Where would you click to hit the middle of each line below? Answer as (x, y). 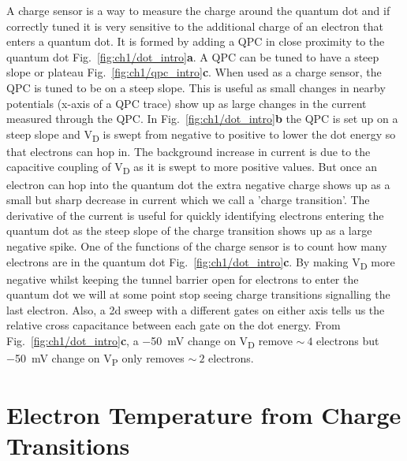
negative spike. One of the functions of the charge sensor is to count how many (197, 245)
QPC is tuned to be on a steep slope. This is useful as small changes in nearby (196, 87)
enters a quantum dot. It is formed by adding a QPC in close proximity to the (196, 41)
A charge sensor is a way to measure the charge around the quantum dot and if (198, 10)
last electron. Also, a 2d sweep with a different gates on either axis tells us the (196, 309)
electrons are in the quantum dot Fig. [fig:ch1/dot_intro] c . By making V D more (201, 262)
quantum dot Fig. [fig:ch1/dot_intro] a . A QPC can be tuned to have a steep (193, 56)
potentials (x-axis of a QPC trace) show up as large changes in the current (187, 103)
